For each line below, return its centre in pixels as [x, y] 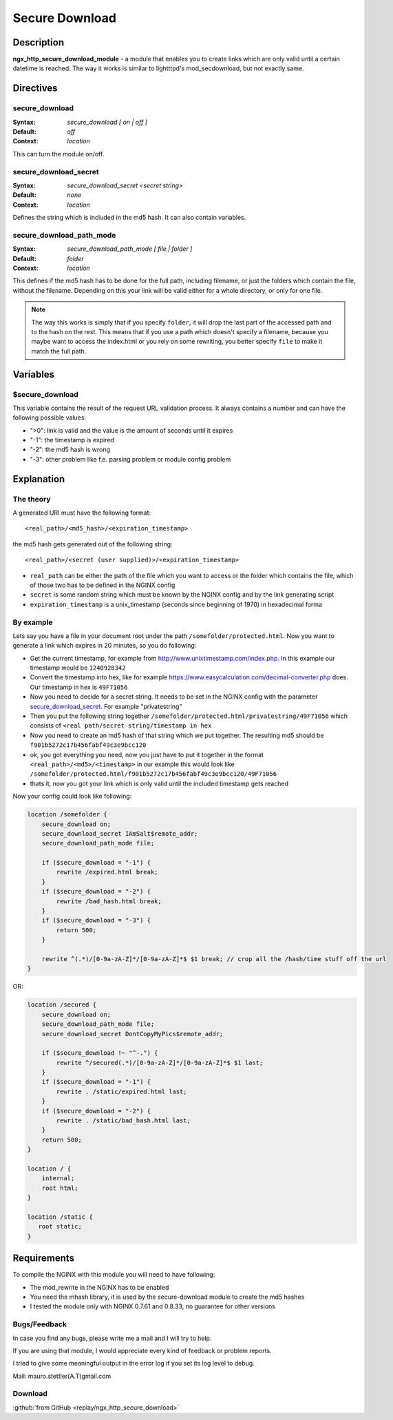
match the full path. [59, 351]
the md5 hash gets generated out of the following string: [93, 544]
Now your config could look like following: [72, 796]
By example [33, 622]
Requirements [44, 1258]
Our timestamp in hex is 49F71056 [79, 687]
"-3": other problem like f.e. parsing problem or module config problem [130, 459]
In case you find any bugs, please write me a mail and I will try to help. [112, 1338]
